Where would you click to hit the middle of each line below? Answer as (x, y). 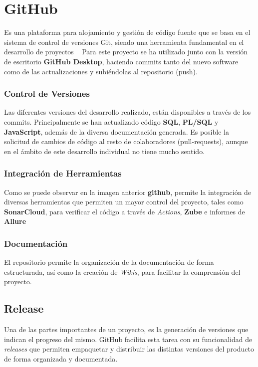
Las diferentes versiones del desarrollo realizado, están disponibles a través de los (128, 112)
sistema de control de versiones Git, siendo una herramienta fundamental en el (124, 42)
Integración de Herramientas (63, 173)
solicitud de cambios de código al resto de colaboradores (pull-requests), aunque (126, 141)
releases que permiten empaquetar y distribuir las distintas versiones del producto (129, 349)
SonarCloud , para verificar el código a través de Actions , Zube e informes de (125, 211)
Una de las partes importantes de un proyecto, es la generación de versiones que (126, 329)
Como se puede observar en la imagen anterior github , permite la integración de (128, 192)
